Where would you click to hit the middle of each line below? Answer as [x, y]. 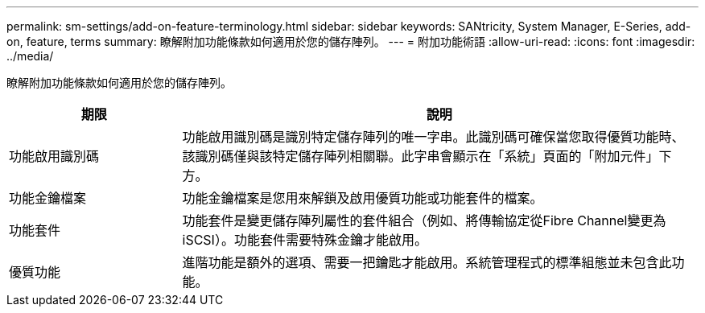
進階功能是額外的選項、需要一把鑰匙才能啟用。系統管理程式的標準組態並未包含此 [427, 262]
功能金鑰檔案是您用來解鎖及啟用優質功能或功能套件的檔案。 [363, 198]
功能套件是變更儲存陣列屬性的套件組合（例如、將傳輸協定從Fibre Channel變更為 [424, 220]
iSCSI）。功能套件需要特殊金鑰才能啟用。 [305, 240]
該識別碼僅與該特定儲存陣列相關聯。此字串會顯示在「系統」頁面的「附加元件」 [421, 156]
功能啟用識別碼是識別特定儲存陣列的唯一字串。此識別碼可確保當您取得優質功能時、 [433, 137]
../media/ [30, 56]
